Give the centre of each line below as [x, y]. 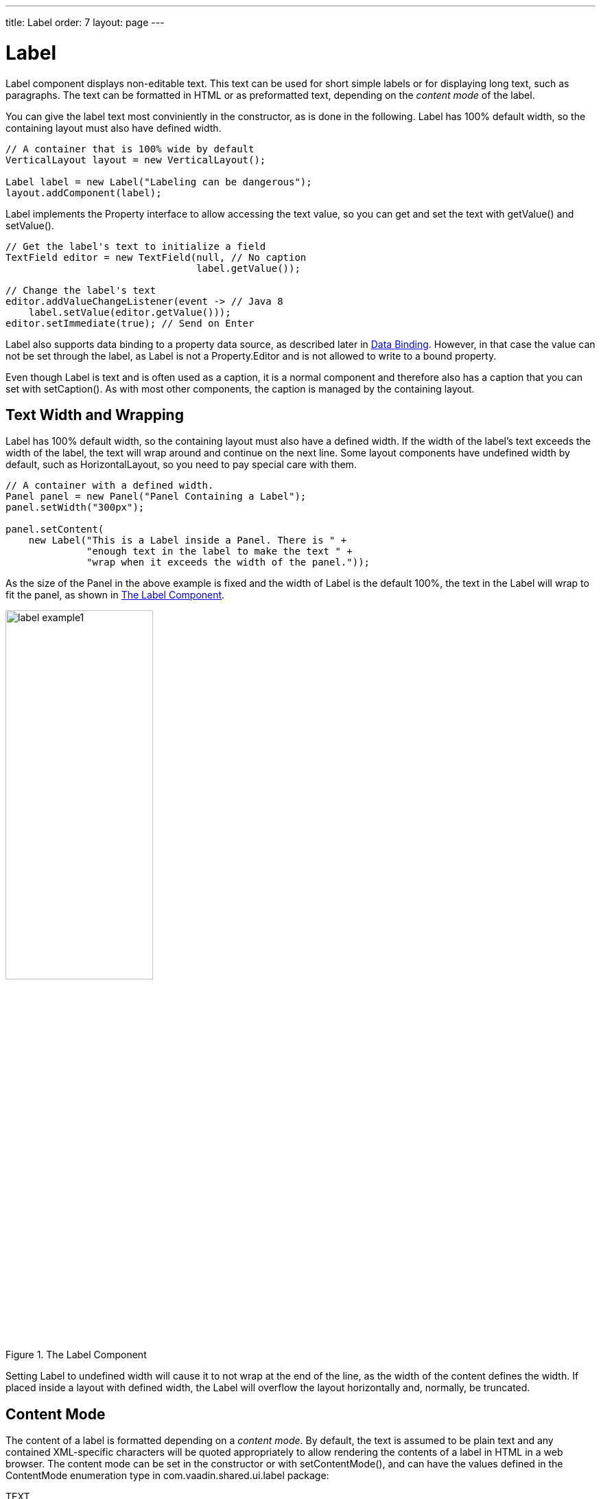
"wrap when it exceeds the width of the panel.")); [228, 562]
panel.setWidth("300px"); [75, 508]
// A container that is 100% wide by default [130, 149]
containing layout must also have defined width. [114, 128]
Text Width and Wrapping [95, 415]
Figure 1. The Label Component [76, 1355]
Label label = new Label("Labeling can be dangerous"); [159, 182]
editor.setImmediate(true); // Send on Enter [130, 323]
